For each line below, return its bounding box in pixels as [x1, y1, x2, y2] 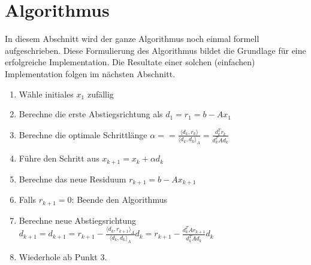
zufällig [87, 87, 114, 100]
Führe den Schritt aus [19, 152, 99, 165]
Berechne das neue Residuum [19, 172, 126, 185]
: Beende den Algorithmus [71, 193, 167, 206]
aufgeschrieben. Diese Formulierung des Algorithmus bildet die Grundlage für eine [5, 44, 306, 56]
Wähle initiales [19, 87, 74, 100]
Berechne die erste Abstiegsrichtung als [19, 108, 163, 120]
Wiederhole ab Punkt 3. [19, 250, 107, 263]
